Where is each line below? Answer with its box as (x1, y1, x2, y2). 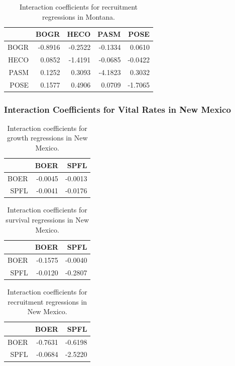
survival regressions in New (6, 214, 89, 225)
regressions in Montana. (42, 11, 115, 22)
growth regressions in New (7, 132, 88, 143)
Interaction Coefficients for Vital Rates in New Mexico (4, 103, 231, 115)
